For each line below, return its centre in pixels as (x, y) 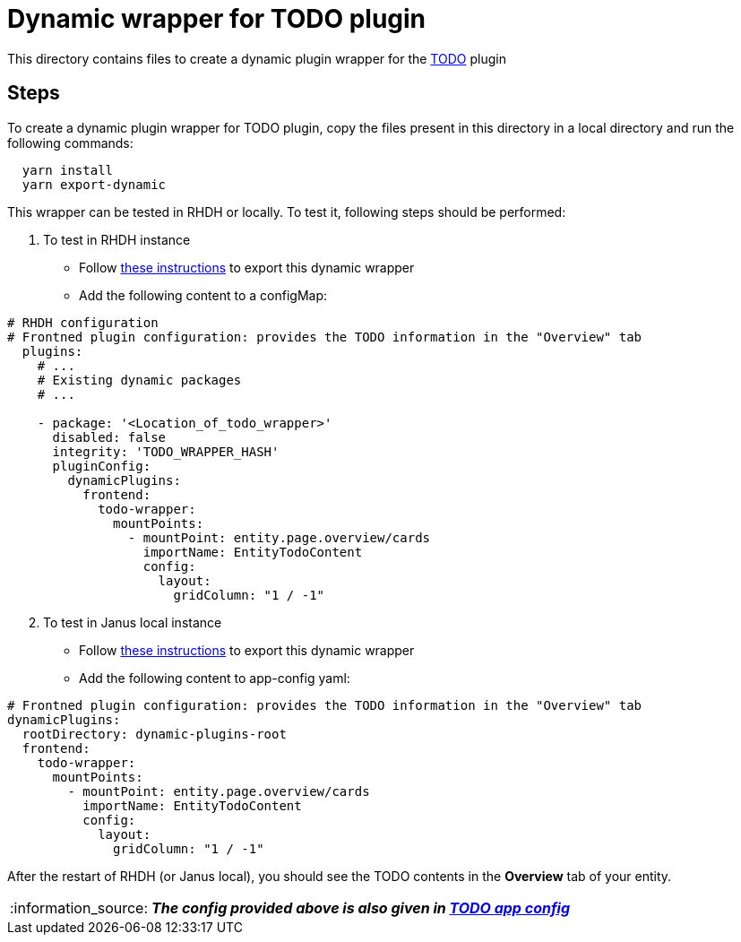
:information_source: (79, 907)
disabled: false (109, 437)
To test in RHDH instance (117, 239)
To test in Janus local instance (133, 622)
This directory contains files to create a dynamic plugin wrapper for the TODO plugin (257, 58)
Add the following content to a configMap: (203, 295)
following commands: (70, 143)
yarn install (68, 170)
